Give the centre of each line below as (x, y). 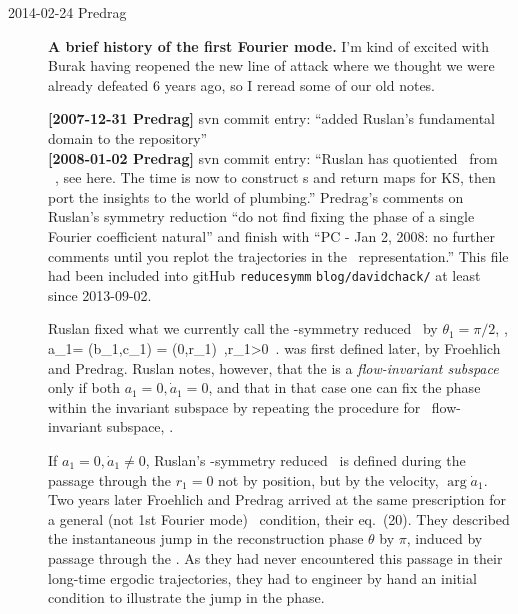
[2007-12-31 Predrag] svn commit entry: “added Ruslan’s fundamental (271, 118)
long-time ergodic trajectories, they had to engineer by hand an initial (262, 577)
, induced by (444, 538)
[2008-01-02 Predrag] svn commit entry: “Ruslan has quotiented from (273, 157)
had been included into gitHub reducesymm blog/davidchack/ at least (264, 275)
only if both (84, 387)
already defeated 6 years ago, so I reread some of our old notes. (242, 84)
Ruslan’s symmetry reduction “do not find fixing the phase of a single (261, 216)
